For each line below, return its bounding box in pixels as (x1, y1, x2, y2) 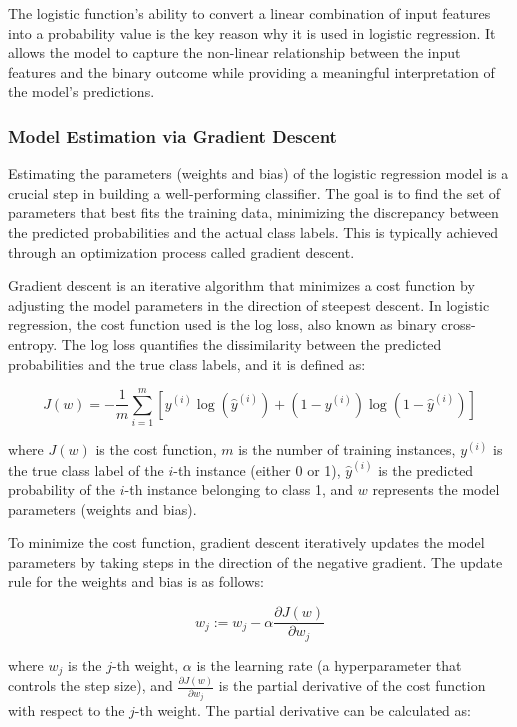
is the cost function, (95, 439, 217, 460)
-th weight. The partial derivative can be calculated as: (134, 700, 471, 721)
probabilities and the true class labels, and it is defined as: (8, 353, 366, 374)
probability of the (8, 479, 116, 500)
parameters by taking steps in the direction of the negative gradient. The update (8, 551, 503, 572)
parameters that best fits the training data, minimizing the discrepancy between (8, 202, 499, 223)
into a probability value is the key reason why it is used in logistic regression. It (8, 22, 496, 43)
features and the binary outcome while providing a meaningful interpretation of (8, 61, 495, 82)
